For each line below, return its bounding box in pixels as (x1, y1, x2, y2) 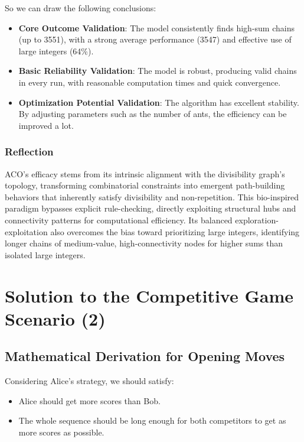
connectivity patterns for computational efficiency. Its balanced (5, 213, 233, 226)
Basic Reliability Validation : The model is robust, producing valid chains (18, 64, 297, 77)
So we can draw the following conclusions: (5, 2, 156, 14)
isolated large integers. (5, 248, 86, 261)
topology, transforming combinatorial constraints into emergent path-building (5, 179, 285, 191)
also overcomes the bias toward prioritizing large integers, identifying (50, 225, 300, 238)
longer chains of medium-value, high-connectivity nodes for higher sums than (5, 237, 283, 249)
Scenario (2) (5, 306, 106, 330)
